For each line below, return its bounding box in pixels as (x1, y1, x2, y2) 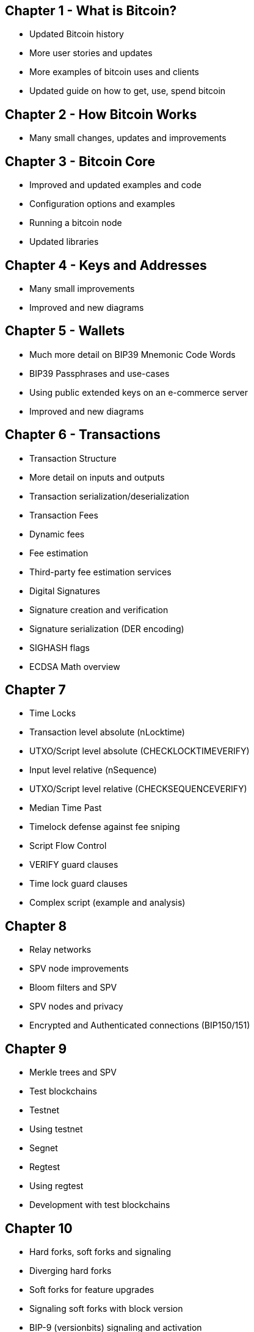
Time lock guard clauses (29, 878, 128, 889)
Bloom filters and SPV (29, 982, 117, 993)
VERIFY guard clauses (29, 859, 118, 870)
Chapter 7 (5, 682, 66, 698)
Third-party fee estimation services (29, 566, 172, 577)
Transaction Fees (29, 509, 98, 520)
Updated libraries (29, 236, 99, 247)
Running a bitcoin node (29, 217, 122, 228)
